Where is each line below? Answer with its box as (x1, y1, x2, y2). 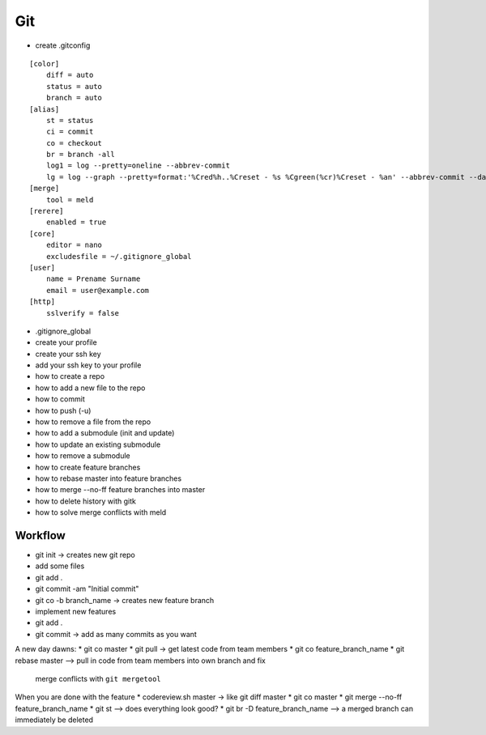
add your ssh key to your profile (35, 360, 142, 370)
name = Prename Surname (45, 274, 141, 283)
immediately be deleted (15, 715, 93, 724)
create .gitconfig (35, 40, 91, 50)
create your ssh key (35, 349, 101, 359)
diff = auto (45, 70, 94, 80)
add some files (35, 561, 85, 571)
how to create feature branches (35, 462, 141, 472)
